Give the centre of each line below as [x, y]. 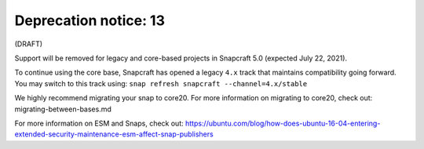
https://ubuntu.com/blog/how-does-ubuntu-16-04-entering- [283, 123]
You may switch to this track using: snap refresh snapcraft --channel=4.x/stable [161, 83]
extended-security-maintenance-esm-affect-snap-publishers [114, 134]
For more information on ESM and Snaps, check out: [99, 123]
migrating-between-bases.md [63, 109]
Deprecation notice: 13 [90, 20]
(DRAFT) [29, 44]
